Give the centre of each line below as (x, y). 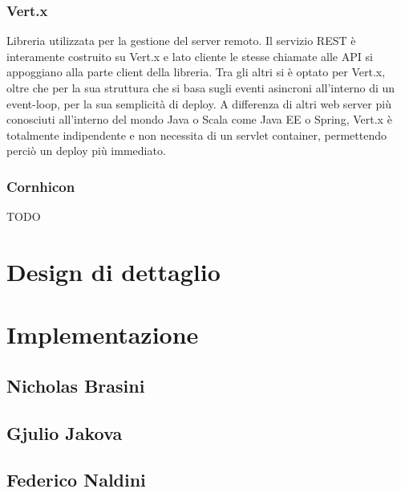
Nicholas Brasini (76, 385)
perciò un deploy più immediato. (86, 151)
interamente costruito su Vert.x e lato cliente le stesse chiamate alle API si (190, 56)
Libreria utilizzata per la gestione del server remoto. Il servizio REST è (181, 41)
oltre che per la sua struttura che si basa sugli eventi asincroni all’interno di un (201, 88)
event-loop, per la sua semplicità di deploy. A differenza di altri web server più (199, 103)
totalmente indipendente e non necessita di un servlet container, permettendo (197, 134)
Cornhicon (41, 186)
